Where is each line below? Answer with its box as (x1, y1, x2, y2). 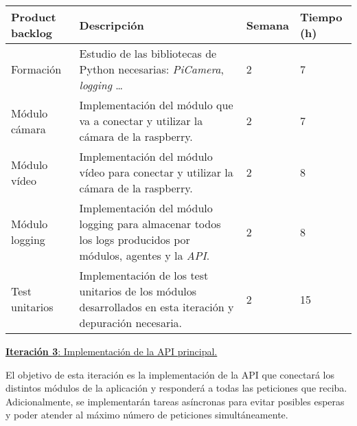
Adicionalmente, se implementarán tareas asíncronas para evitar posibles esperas (5, 394, 345, 408)
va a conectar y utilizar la (79, 113, 203, 128)
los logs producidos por (79, 232, 190, 247)
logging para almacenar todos (79, 216, 221, 232)
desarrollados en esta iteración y (79, 299, 234, 315)
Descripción (79, 16, 144, 33)
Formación (11, 61, 62, 77)
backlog (11, 25, 53, 41)
